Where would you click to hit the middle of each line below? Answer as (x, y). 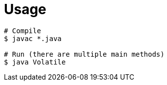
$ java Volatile (35, 62)
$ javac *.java (33, 38)
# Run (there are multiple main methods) (84, 54)
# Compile (22, 31)
